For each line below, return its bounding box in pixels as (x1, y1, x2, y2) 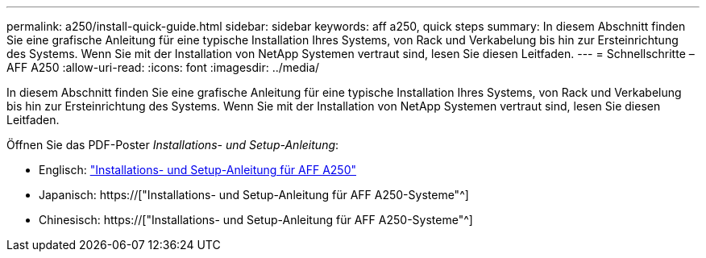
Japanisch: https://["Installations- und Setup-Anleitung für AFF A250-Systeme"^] (39, 188, 469, 202)
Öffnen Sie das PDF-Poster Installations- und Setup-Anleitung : (6, 138, 339, 152)
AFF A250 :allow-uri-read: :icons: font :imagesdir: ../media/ (6, 60, 320, 74)
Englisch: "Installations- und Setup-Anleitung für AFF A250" (39, 163, 356, 177)
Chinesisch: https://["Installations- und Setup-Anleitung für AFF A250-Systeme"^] (39, 213, 473, 227)
